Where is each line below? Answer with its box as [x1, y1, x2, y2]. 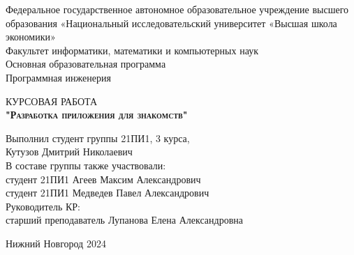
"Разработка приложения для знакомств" [6, 107, 188, 122]
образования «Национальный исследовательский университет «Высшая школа [6, 15, 337, 30]
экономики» [6, 29, 56, 44]
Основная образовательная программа [6, 56, 166, 71]
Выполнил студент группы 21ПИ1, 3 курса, [6, 130, 190, 145]
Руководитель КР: [6, 199, 80, 213]
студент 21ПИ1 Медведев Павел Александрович [6, 185, 209, 200]
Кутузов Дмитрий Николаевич [6, 144, 133, 159]
